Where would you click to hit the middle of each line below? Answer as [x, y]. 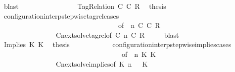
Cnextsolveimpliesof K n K [102, 63]
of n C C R [139, 25]
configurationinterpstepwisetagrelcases [61, 15]
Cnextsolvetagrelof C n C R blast [117, 35]
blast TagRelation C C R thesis [85, 6]
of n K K [139, 54]
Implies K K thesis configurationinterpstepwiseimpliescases [117, 44]
